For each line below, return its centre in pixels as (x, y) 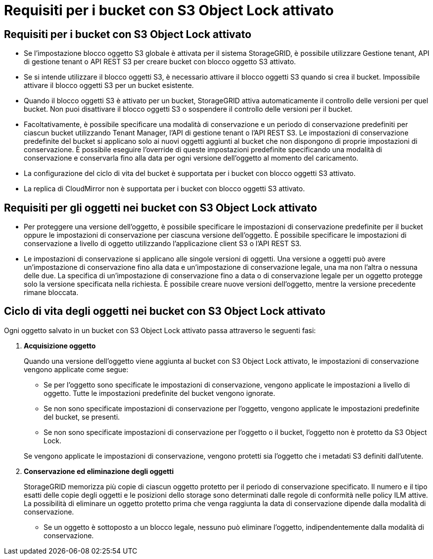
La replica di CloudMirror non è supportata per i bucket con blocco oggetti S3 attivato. (164, 189)
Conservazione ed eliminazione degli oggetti (99, 471)
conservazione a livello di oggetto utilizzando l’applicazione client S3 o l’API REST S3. (163, 244)
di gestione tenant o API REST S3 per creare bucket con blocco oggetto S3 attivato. (160, 62)
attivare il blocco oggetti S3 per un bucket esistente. (109, 86)
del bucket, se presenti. (82, 417)
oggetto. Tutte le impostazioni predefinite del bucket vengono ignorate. (159, 393)
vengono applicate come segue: (76, 369)
